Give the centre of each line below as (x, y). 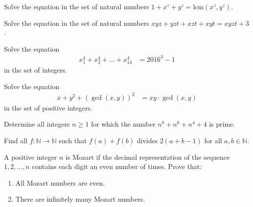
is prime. (222, 124)
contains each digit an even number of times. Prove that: (117, 166)
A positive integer (31, 157)
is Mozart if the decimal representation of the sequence (148, 157)
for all (213, 140)
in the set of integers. (36, 70)
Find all (16, 140)
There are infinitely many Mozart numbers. (80, 199)
